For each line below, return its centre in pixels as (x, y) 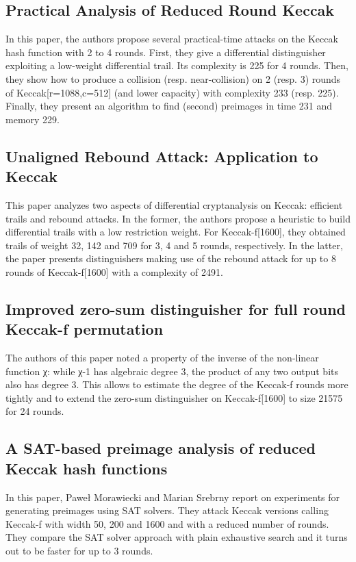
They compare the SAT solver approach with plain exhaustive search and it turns (177, 537)
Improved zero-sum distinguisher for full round (176, 308)
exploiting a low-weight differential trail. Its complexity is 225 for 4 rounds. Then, (177, 65)
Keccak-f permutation (85, 329)
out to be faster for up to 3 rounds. (79, 551)
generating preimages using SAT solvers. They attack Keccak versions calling (167, 510)
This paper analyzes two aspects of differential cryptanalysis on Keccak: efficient (174, 204)
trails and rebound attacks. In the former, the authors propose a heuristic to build (178, 218)
